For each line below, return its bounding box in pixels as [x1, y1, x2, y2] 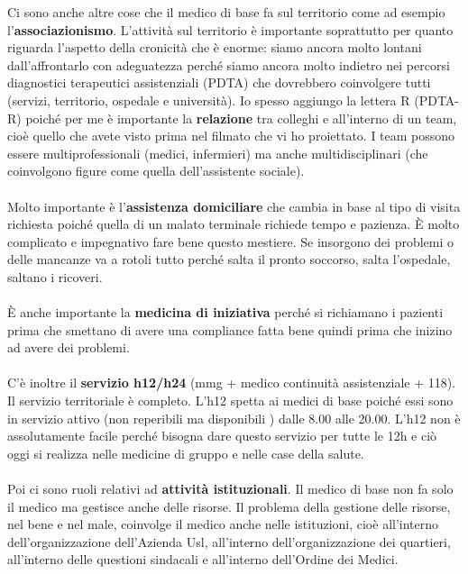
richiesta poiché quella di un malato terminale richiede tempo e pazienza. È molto [7, 214, 460, 233]
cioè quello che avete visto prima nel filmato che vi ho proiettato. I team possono [7, 126, 455, 145]
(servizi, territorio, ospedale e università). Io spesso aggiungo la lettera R [7, 90, 410, 109]
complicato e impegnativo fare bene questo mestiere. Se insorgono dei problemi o [7, 232, 454, 251]
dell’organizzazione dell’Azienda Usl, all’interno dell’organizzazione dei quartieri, [7, 532, 451, 551]
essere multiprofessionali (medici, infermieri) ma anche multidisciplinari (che [7, 143, 428, 162]
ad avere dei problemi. [7, 338, 130, 357]
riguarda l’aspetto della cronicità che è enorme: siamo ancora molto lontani [7, 38, 422, 57]
